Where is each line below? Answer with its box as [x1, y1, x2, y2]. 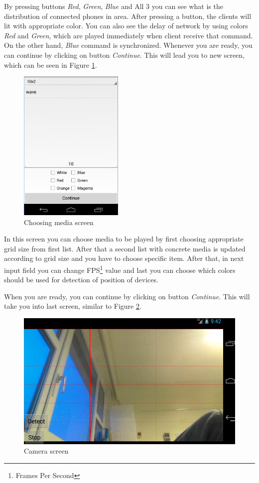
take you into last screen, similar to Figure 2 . [4, 301, 141, 311]
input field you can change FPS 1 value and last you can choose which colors [4, 263, 236, 275]
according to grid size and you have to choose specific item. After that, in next [4, 253, 244, 263]
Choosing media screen [24, 217, 94, 227]
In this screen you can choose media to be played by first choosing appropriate [4, 234, 244, 244]
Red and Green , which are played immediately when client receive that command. [4, 30, 253, 40]
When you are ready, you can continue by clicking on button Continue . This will [4, 291, 250, 301]
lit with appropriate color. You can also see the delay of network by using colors [4, 20, 248, 31]
